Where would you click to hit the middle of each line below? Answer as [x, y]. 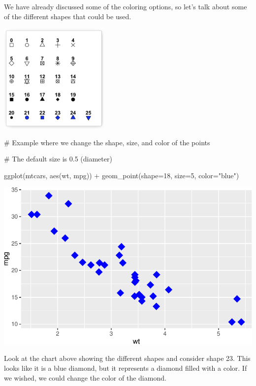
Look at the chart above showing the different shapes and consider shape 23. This [127, 358]
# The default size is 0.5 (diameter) [58, 159]
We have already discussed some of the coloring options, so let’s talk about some [126, 6]
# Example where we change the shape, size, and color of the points [107, 142]
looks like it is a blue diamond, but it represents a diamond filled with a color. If [126, 368]
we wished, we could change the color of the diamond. [85, 377]
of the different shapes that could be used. [68, 16]
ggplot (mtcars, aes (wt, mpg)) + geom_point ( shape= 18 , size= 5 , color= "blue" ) [122, 175]
